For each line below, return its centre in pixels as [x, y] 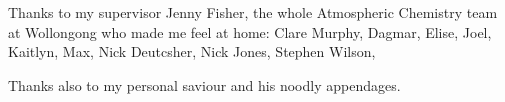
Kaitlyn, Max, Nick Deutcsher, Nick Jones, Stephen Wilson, [192, 51]
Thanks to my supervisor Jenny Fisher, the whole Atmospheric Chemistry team [253, 12]
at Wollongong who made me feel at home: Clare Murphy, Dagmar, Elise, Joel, [250, 31]
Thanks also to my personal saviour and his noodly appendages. [204, 84]
